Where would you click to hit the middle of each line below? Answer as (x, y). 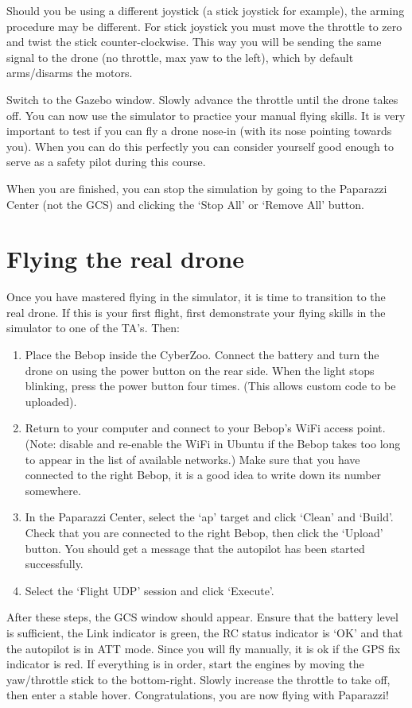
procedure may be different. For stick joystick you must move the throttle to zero (204, 26)
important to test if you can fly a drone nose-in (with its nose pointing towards (199, 131)
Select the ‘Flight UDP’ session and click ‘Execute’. (150, 590)
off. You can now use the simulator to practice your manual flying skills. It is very (206, 115)
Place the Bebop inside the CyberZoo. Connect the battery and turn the (202, 355)
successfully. (54, 564)
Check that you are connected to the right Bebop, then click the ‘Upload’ (204, 532)
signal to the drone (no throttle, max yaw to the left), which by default (180, 57)
